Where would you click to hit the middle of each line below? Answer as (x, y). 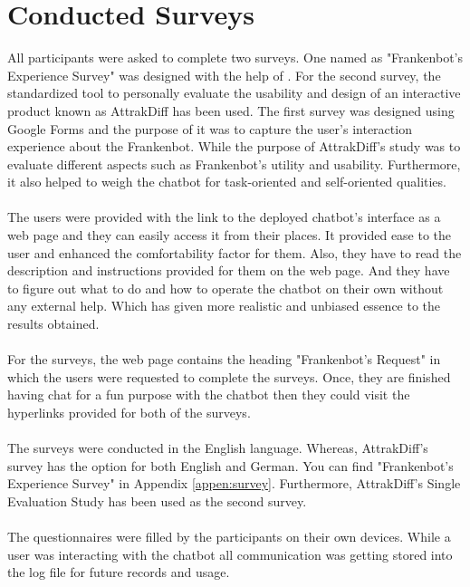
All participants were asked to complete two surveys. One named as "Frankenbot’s (235, 58)
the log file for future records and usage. (119, 572)
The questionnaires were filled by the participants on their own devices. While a (229, 537)
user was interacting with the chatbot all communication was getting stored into (230, 554)
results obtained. (53, 324)
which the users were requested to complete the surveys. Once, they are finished (229, 376)
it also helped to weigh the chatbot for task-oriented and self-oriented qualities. (227, 182)
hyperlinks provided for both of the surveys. (129, 412)
